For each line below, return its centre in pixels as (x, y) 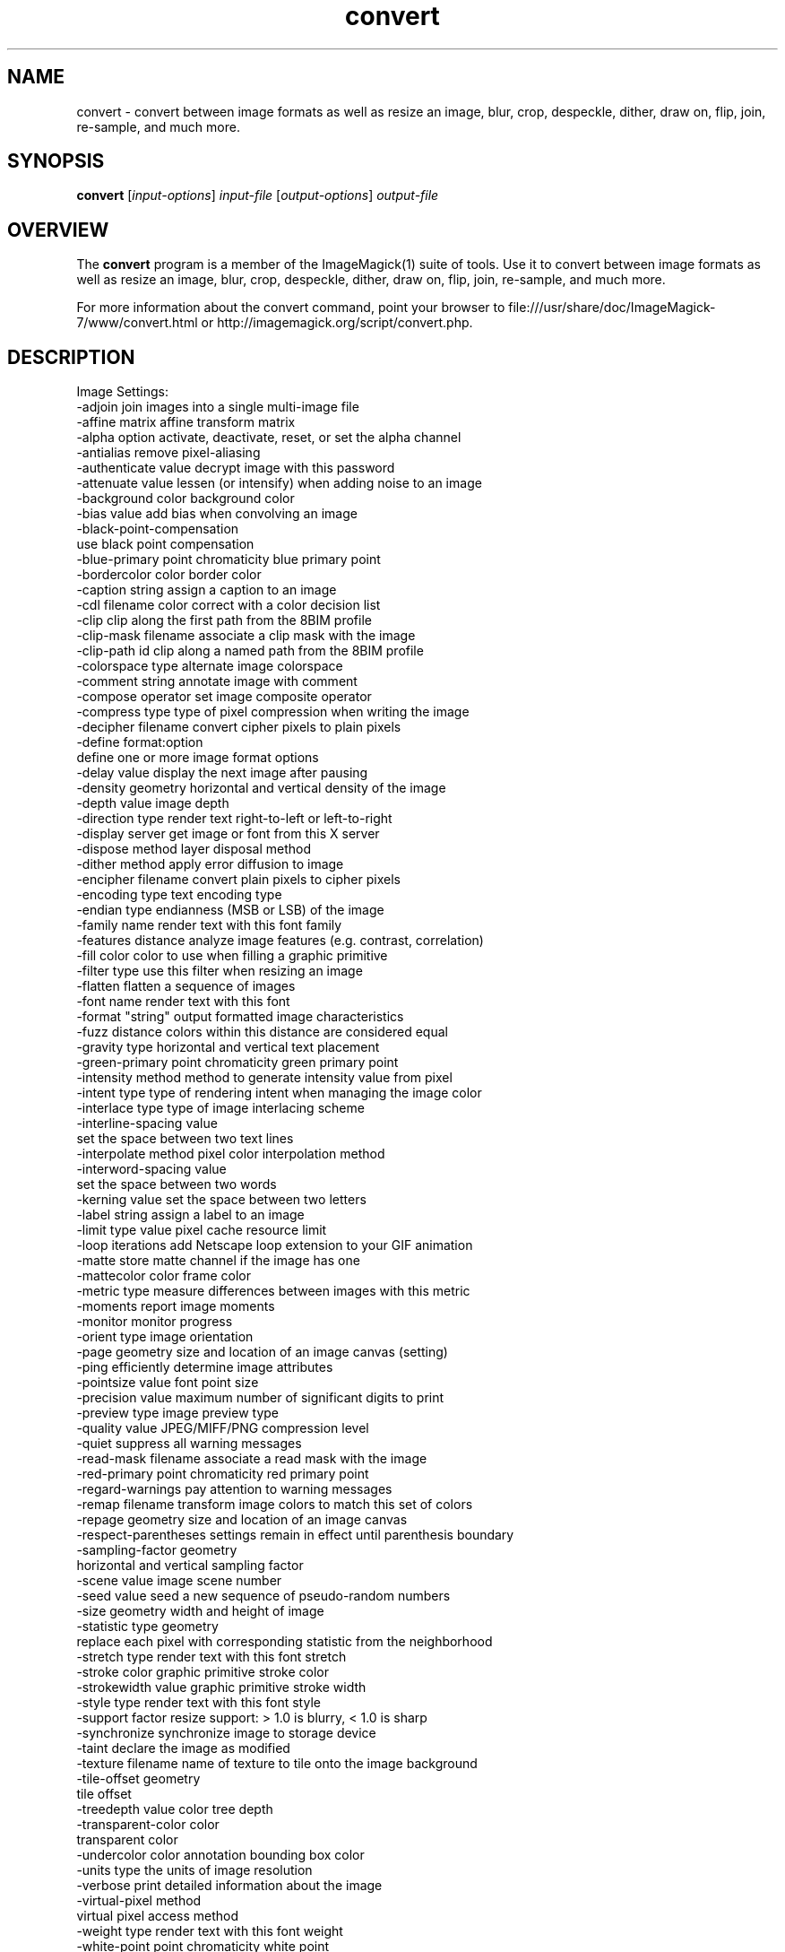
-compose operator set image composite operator (224, 697)
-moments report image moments (176, 1306)
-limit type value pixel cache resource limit (202, 1230)
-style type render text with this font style (198, 1703)
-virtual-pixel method (139, 1901)
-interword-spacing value (151, 1169)
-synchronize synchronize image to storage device (226, 1733)
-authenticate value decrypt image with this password (236, 468)
